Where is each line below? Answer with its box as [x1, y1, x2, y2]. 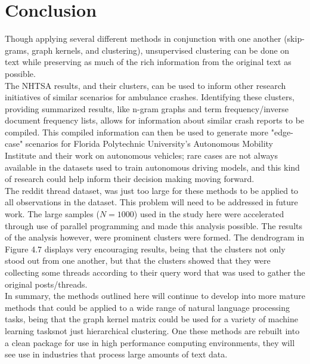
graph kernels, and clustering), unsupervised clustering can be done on [32, 44, 290, 56]
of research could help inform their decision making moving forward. [5, 172, 255, 185]
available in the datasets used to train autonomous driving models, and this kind [5, 161, 300, 173]
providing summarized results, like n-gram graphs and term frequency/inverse [5, 102, 289, 115]
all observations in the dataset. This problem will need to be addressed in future [5, 196, 298, 208]
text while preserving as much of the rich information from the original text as [5, 55, 292, 68]
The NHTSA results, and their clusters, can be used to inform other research [5, 79, 286, 91]
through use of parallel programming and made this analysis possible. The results [5, 219, 302, 232]
